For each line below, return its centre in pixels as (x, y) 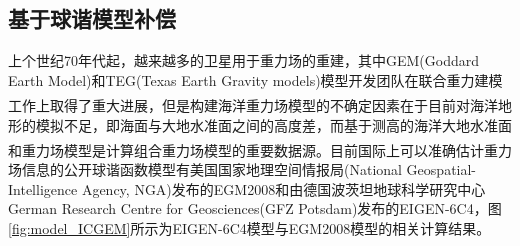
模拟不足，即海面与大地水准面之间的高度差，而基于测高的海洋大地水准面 (273, 124)
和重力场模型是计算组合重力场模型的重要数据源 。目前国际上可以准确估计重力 (260, 149)
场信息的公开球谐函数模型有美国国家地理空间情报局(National (205, 169)
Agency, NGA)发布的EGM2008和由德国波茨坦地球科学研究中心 (283, 188)
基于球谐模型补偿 (92, 18)
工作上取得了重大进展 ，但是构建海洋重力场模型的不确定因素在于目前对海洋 (253, 104)
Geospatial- (441, 169)
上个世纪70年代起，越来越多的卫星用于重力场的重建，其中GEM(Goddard (244, 60)
